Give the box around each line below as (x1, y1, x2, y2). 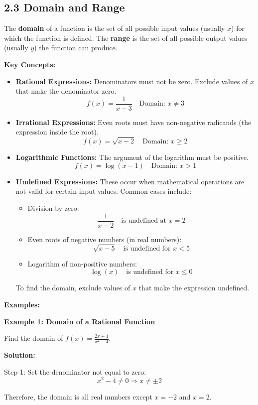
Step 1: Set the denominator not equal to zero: (4, 366, 146, 377)
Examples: (4, 299, 40, 309)
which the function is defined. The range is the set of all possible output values (4, 32, 248, 43)
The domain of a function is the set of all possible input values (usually (4, 23, 225, 33)
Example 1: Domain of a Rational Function (4, 316, 155, 326)
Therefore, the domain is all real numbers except (4, 391, 152, 402)
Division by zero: (27, 202, 79, 213)
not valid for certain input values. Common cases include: (15, 186, 192, 196)
